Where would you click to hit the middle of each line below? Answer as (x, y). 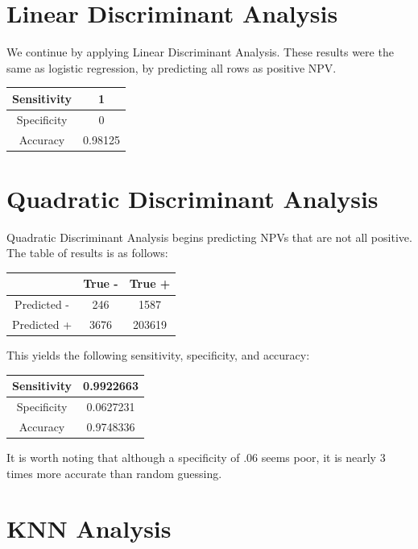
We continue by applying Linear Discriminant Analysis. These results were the (200, 52)
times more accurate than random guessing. (114, 473)
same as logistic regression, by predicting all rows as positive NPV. (172, 67)
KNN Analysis (89, 528)
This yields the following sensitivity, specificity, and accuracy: (158, 355)
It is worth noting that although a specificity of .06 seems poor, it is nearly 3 (196, 457)
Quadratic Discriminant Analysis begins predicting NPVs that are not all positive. (209, 237)
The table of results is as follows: (87, 253)
